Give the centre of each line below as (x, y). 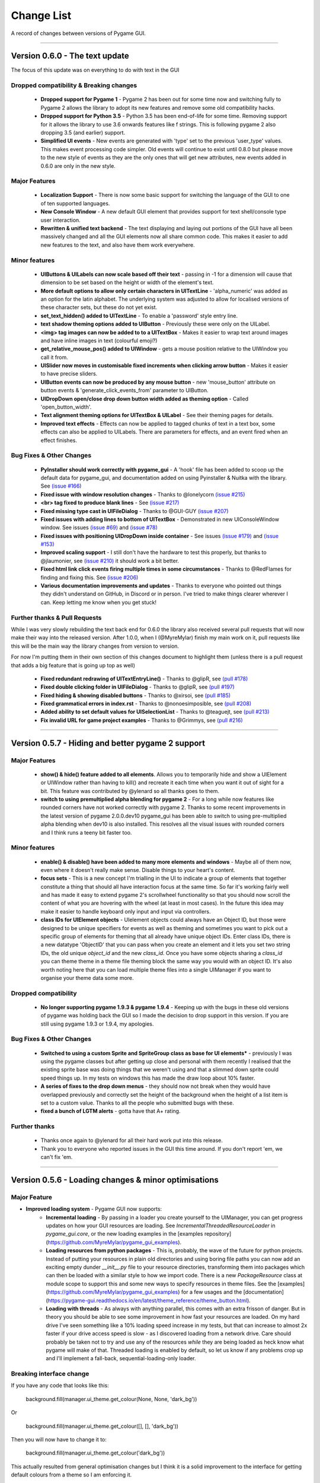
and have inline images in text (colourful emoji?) (99, 340)
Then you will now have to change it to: (59, 1440)
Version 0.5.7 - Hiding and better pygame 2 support (108, 743)
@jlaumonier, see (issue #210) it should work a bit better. (110, 561)
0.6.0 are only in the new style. (78, 166)
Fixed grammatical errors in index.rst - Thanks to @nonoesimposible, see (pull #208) (146, 704)
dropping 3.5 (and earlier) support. (83, 132)
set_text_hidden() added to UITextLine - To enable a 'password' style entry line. (139, 316)
